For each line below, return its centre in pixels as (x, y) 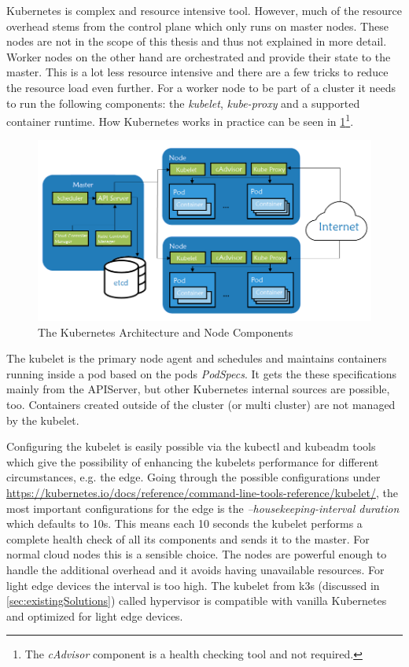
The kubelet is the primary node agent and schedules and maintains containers (197, 358)
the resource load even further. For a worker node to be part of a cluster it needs (201, 87)
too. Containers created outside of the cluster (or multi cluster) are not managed (201, 404)
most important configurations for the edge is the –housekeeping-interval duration (203, 508)
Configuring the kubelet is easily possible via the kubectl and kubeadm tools (191, 446)
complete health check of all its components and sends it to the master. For (188, 538)
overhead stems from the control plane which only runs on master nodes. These (197, 26)
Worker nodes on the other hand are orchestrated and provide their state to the (199, 56)
